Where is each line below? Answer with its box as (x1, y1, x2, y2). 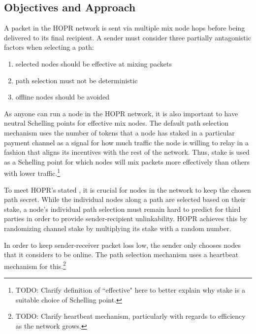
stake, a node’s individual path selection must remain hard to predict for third (4, 203, 241, 214)
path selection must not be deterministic (15, 75, 138, 85)
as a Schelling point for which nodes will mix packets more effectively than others (4, 156, 250, 167)
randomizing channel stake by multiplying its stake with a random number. (4, 223, 231, 233)
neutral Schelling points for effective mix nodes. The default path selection (4, 118, 229, 128)
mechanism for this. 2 (4, 259, 66, 271)
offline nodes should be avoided (15, 92, 110, 102)
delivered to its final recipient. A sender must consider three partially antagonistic (4, 32, 251, 42)
